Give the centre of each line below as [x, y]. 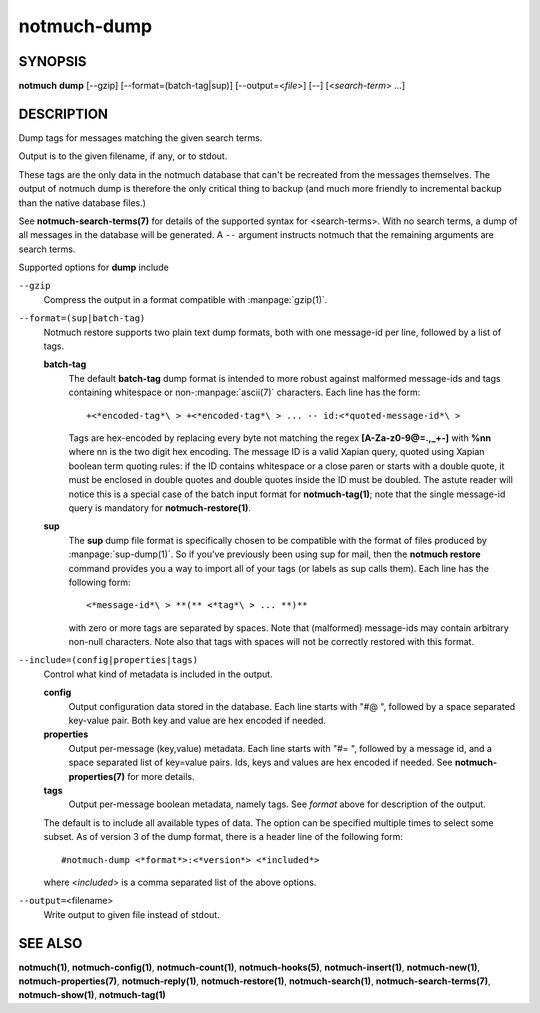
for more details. [160, 776]
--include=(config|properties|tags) [108, 660]
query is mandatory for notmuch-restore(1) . [160, 507]
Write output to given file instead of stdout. [131, 914]
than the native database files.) [82, 202]
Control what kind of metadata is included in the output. [158, 674]
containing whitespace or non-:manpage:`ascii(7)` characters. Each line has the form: [244, 392]
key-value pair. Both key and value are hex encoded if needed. [197, 721]
